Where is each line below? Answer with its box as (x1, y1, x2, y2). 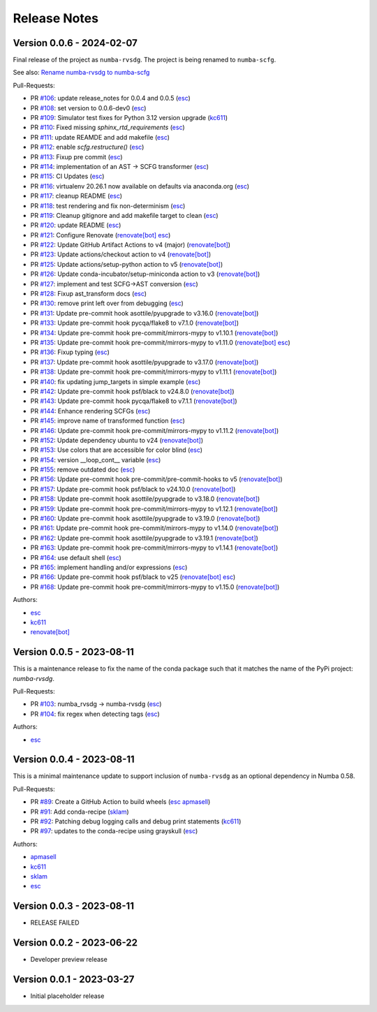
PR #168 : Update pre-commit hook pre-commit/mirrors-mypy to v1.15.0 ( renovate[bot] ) (30, 582, 280, 591)
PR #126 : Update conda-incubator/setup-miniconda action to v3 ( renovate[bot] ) (30, 270, 260, 279)
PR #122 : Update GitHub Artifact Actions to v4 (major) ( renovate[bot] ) (30, 241, 230, 249)
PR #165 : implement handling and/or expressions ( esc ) (30, 563, 188, 571)
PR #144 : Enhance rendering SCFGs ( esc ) (30, 406, 151, 415)
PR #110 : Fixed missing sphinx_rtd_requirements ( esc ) (30, 123, 185, 132)
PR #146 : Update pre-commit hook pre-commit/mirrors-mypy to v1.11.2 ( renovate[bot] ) (30, 426, 279, 434)
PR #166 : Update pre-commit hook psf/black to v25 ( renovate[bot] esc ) (30, 573, 236, 581)
